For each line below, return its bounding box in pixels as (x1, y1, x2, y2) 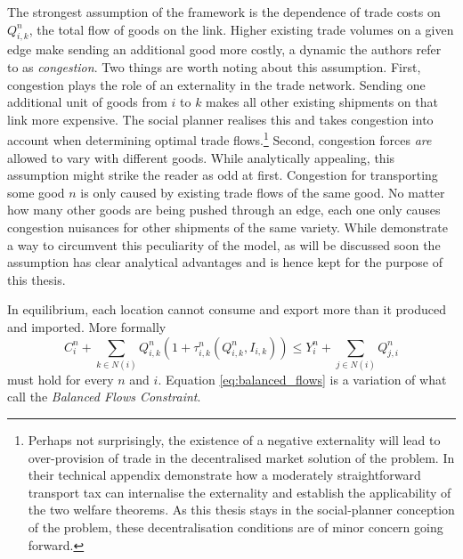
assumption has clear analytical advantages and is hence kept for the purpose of (7, 253, 443, 271)
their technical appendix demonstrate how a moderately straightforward (28, 466, 421, 484)
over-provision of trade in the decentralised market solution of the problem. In (28, 448, 455, 466)
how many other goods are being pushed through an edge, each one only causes (7, 200, 441, 219)
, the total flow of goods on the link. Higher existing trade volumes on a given (28, 20, 454, 38)
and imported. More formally (7, 317, 167, 336)
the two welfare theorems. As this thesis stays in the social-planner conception (28, 500, 455, 519)
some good (7, 182, 65, 201)
